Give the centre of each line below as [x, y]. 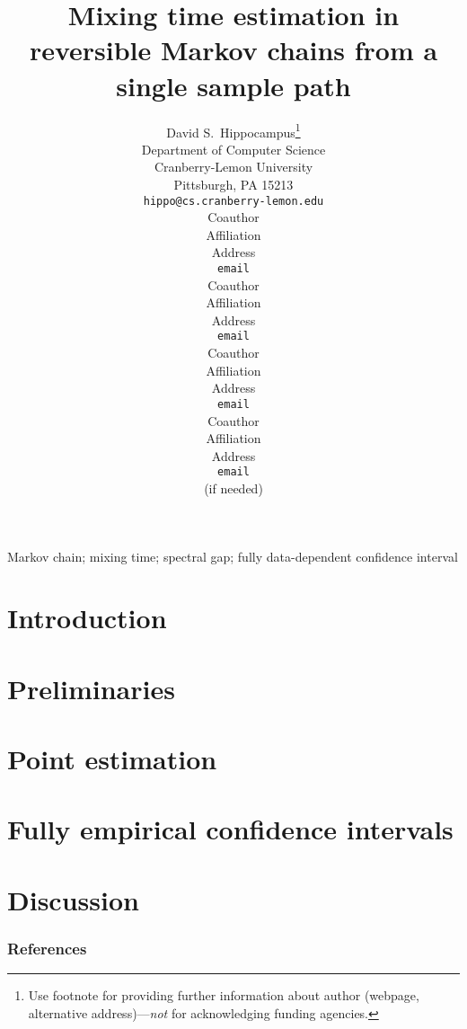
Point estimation [112, 759]
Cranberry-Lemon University [233, 167]
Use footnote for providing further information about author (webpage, [224, 995]
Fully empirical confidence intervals [230, 829]
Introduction [87, 618]
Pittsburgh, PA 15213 [233, 184]
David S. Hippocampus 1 [233, 130]
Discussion [73, 899]
